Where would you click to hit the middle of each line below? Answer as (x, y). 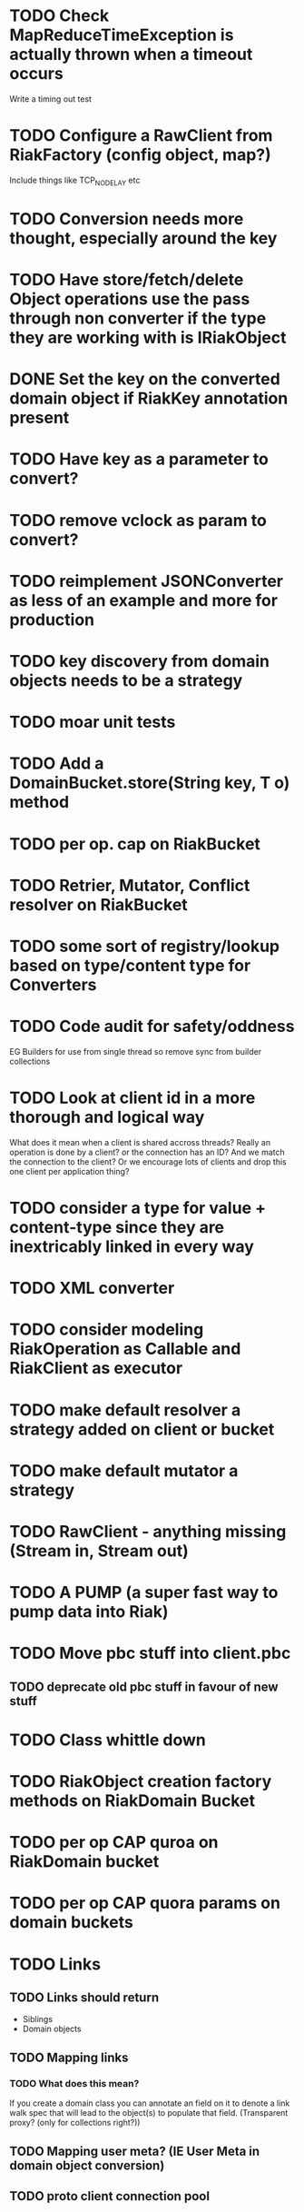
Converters (53, 984)
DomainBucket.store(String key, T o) (150, 783)
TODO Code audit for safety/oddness (152, 1027)
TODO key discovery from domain (140, 661)
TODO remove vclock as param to (138, 520)
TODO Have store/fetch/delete (127, 280)
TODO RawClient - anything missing (148, 1531)
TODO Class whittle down (108, 1740)
